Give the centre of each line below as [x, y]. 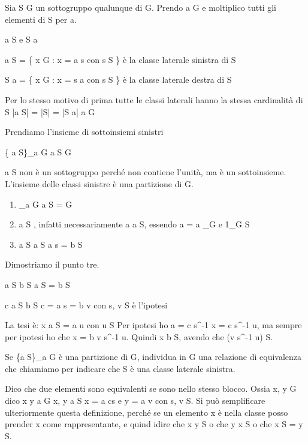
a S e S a [21, 39]
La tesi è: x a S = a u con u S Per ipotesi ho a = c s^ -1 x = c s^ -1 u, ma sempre [153, 325]
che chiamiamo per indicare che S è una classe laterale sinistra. [120, 368]
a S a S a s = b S [51, 244]
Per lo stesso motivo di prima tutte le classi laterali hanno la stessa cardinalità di [154, 99]
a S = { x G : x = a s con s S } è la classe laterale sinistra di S [120, 59]
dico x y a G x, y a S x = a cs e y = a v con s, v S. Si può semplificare [135, 400]
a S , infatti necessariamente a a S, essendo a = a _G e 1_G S [134, 224]
